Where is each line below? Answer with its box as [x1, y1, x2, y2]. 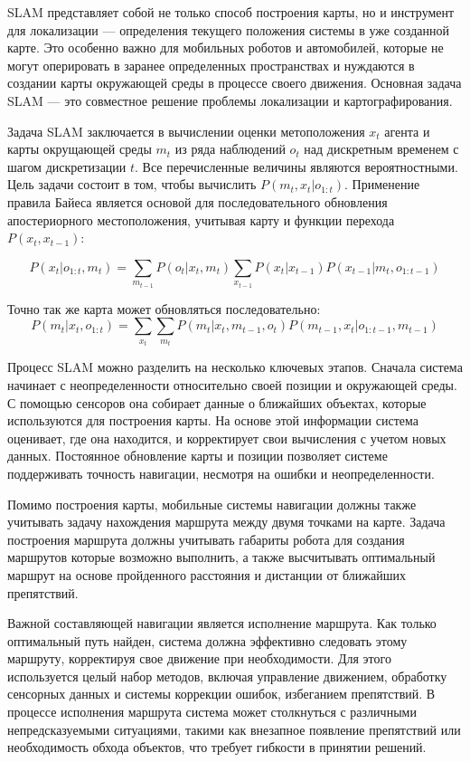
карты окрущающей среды [7, 139, 152, 158]
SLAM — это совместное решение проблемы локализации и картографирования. [7, 90, 453, 110]
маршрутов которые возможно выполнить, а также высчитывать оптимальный [7, 548, 436, 567]
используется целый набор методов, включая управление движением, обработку [7, 666, 447, 685]
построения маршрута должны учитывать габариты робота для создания [7, 529, 405, 548]
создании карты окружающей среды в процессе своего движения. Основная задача [7, 73, 462, 92]
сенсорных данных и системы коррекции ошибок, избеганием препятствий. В [7, 684, 436, 703]
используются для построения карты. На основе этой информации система [7, 411, 418, 430]
